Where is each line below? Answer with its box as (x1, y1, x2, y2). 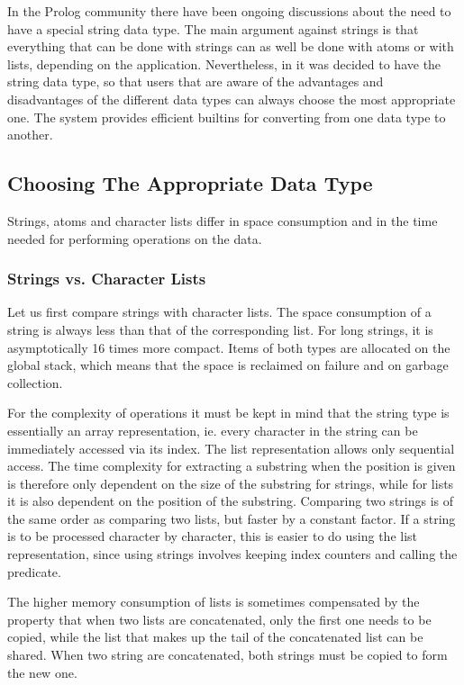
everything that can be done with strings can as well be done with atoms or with (7, 37, 454, 56)
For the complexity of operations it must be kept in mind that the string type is (7, 403, 450, 422)
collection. (7, 373, 63, 392)
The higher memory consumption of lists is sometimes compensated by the (7, 592, 420, 611)
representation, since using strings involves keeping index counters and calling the (7, 545, 458, 563)
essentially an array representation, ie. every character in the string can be (7, 420, 418, 439)
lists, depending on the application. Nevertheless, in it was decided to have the (7, 54, 441, 73)
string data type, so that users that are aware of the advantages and (7, 72, 384, 91)
